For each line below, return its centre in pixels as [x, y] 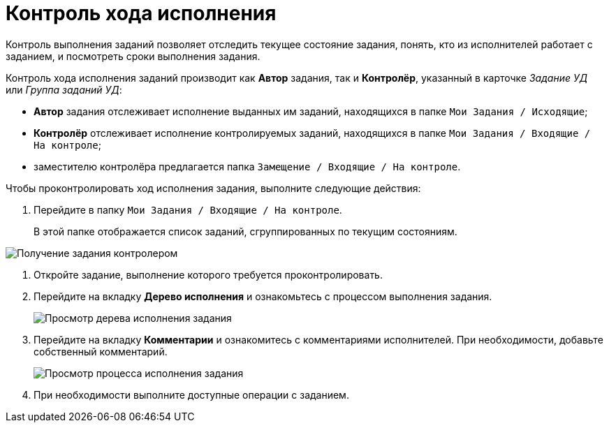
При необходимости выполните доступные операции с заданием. [191, 394]
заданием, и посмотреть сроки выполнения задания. [133, 56]
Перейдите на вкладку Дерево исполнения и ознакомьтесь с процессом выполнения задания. [263, 296]
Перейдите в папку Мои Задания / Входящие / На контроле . [188, 209]
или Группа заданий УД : [64, 89]
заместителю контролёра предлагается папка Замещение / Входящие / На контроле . [247, 166]
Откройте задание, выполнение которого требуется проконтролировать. [208, 274]
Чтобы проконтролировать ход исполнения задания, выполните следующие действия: [213, 188]
